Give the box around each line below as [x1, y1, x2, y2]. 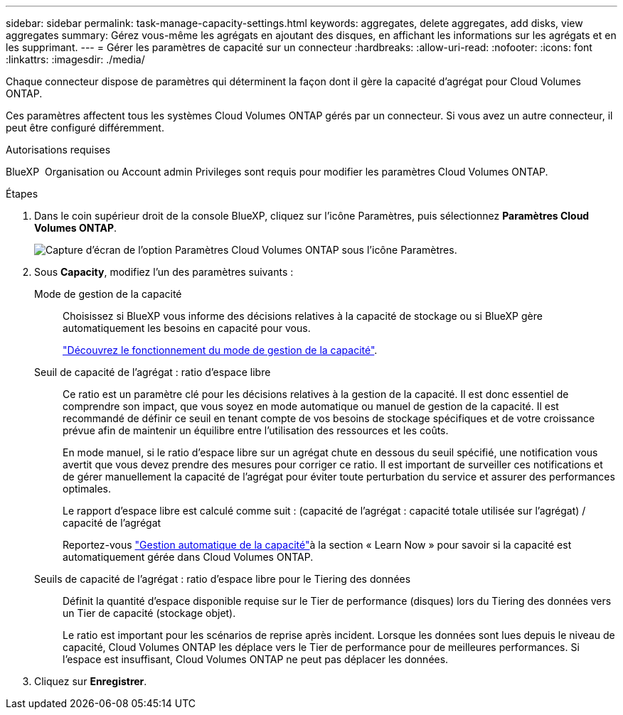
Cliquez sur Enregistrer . [34, 675, 147, 687]
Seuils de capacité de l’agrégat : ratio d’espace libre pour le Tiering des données [34, 573, 411, 585]
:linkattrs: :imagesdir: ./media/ [6, 53, 145, 65]
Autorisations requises [6, 144, 111, 156]
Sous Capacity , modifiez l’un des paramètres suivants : [34, 266, 294, 278]
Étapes [6, 188, 38, 200]
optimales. [63, 483, 112, 495]
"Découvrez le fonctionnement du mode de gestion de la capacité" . [63, 344, 378, 356]
